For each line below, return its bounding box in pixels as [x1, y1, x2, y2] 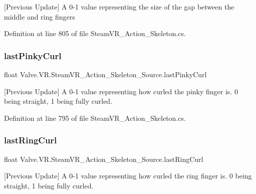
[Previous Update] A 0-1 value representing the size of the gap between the [4, 2, 234, 12]
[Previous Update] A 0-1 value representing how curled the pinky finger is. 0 [4, 86, 238, 96]
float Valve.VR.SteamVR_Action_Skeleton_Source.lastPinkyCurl [4, 69, 207, 79]
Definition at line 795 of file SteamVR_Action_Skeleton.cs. [4, 112, 186, 123]
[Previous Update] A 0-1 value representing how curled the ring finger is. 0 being [4, 170, 252, 181]
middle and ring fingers [4, 11, 75, 22]
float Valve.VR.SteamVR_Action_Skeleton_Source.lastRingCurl [4, 153, 203, 164]
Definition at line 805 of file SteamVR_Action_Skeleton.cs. [4, 28, 186, 39]
